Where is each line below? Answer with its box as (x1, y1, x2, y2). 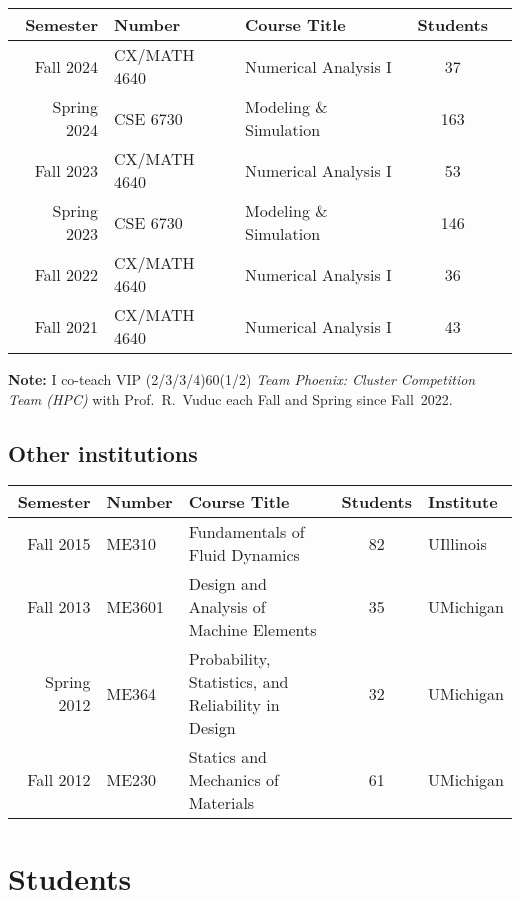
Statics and (188, 745, 268, 769)
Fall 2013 (27, 595, 91, 619)
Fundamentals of (188, 520, 305, 544)
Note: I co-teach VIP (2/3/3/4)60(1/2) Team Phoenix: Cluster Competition (8, 369, 476, 389)
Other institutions (8, 437, 198, 468)
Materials (188, 791, 255, 815)
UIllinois (427, 531, 487, 555)
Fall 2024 (34, 54, 98, 78)
